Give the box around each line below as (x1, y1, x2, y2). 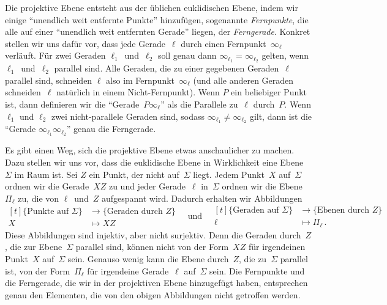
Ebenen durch (317, 206, 370, 215)
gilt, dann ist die (249, 109, 312, 122)
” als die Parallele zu (160, 98, 238, 111)
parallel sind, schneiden (5, 73, 92, 86)
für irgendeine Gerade (87, 264, 169, 277)
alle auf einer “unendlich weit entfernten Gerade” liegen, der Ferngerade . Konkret (5, 25, 310, 38)
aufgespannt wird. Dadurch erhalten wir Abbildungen (101, 191, 302, 204)
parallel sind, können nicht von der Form (75, 240, 229, 253)
